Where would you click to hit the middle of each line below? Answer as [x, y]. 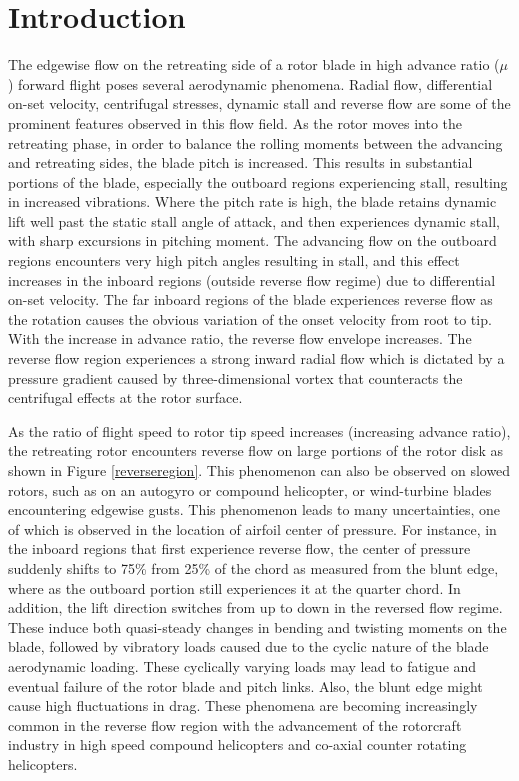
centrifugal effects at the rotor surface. [125, 397]
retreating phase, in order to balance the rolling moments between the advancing [255, 142]
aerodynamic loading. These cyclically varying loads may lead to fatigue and [242, 665]
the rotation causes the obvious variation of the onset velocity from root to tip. [250, 318]
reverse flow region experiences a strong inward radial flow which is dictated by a [256, 358]
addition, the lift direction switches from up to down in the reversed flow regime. [255, 607]
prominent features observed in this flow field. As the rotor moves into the [235, 122]
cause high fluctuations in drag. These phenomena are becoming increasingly [243, 705]
